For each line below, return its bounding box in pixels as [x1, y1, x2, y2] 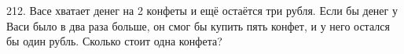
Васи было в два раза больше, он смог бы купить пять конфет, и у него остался [6, 17, 390, 34]
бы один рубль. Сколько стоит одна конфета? [6, 33, 222, 49]
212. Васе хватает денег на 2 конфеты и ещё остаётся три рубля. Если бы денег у [6, 2, 398, 18]
